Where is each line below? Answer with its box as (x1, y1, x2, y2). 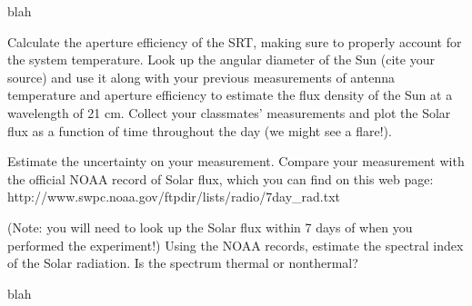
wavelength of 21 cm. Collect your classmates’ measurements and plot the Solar (7, 103, 451, 122)
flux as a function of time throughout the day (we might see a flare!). (7, 121, 392, 140)
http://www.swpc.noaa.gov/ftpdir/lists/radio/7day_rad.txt (7, 187, 340, 206)
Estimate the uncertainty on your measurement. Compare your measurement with (7, 152, 465, 171)
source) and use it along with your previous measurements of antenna (7, 67, 395, 86)
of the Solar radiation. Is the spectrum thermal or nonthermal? (7, 253, 358, 272)
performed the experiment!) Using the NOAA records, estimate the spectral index (7, 235, 464, 254)
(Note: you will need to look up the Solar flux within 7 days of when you (7, 217, 413, 236)
